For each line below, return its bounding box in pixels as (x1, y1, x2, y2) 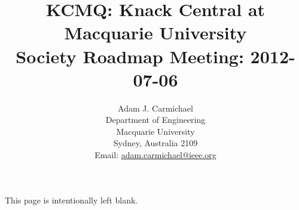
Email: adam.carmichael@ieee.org (94, 149, 216, 161)
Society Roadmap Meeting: (16, 44, 244, 68)
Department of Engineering (105, 113, 206, 126)
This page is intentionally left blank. (5, 193, 138, 206)
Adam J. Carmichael (118, 101, 193, 114)
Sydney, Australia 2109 (113, 137, 198, 149)
